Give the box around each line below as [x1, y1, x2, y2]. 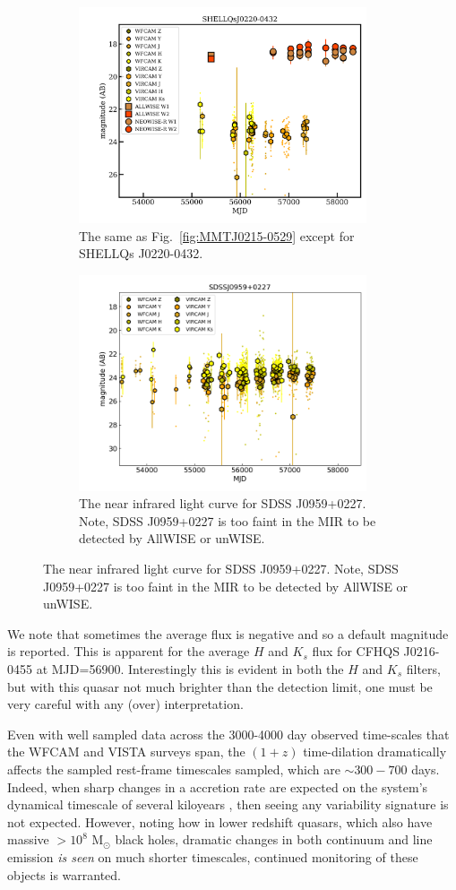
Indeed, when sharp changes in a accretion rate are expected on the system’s [7, 777, 428, 796]
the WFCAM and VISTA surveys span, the [7, 742, 245, 761]
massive [7, 830, 49, 849]
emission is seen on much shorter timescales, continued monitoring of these [7, 847, 418, 866]
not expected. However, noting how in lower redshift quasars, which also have [7, 812, 433, 831]
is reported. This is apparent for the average [7, 642, 250, 661]
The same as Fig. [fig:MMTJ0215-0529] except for [79, 226, 355, 245]
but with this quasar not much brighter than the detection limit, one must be [7, 677, 433, 696]
